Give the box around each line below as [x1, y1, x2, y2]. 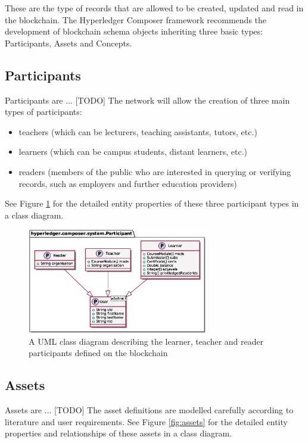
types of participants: [5, 105, 82, 118]
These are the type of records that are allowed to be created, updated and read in [5, 2, 304, 14]
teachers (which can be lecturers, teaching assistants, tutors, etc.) [18, 125, 257, 138]
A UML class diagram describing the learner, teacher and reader [29, 335, 264, 347]
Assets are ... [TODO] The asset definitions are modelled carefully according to [5, 404, 294, 416]
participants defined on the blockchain [29, 347, 168, 359]
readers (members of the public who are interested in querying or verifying [18, 165, 291, 177]
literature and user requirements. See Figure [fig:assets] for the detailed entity [5, 415, 288, 428]
